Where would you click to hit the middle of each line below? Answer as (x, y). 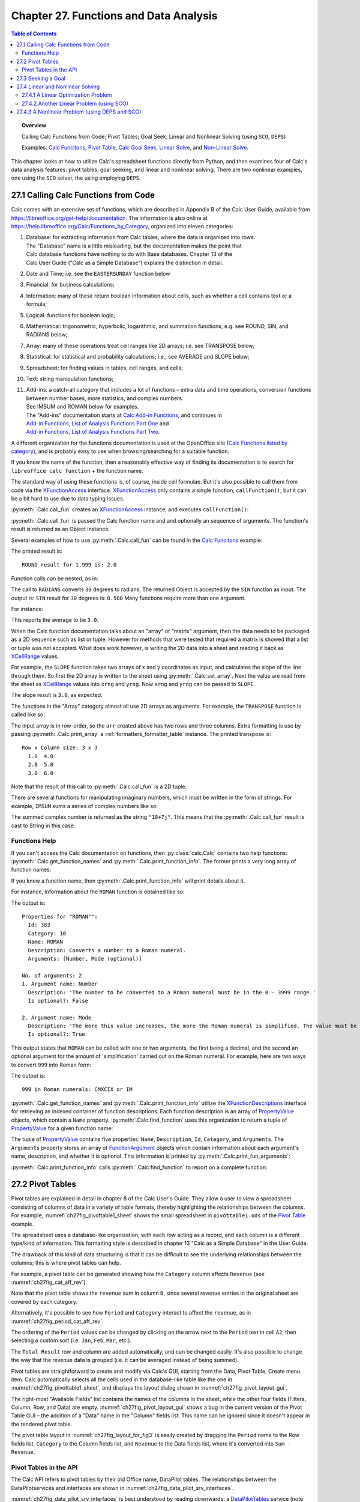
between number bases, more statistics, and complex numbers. (105, 398)
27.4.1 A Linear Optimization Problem (67, 95)
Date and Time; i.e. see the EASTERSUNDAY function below (98, 274)
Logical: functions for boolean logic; (70, 315)
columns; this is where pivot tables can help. (66, 1263)
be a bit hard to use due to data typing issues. (68, 499)
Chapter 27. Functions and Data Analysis (114, 16)
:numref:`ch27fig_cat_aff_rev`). (49, 1282)
